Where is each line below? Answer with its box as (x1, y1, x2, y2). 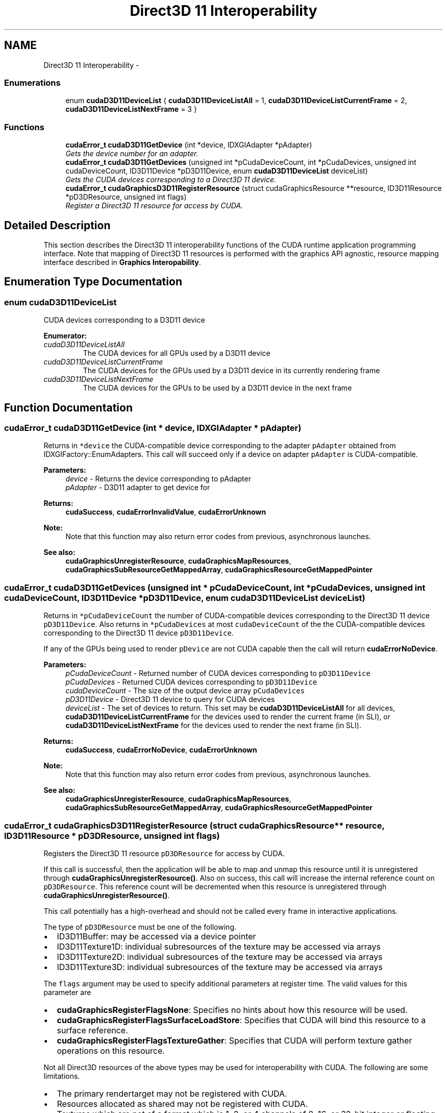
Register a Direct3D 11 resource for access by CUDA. (65, 201, 243, 210)
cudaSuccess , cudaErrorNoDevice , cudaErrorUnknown (65, 745, 257, 755)
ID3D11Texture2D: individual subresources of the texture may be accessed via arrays (57, 951, 383, 962)
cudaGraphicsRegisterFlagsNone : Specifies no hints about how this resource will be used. (57, 1004, 408, 1015)
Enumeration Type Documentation (4, 275, 182, 288)
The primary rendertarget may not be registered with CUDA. (57, 1088, 287, 1099)
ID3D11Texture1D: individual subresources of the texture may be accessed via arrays (57, 941, 381, 952)
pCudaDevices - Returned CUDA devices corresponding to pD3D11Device (65, 678, 317, 687)
